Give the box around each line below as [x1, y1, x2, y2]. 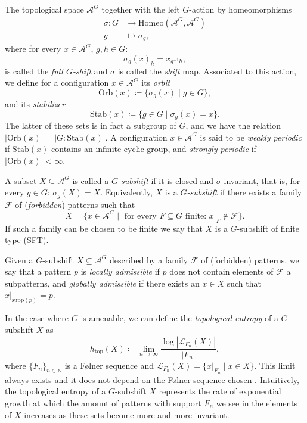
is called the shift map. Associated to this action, [117, 64, 297, 77]
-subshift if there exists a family [187, 186, 302, 198]
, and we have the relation [185, 119, 281, 132]
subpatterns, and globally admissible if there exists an [5, 276, 200, 289]
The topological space [5, 3, 84, 15]
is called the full [5, 64, 63, 77]
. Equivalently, [100, 186, 153, 198]
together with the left [101, 3, 180, 15]
